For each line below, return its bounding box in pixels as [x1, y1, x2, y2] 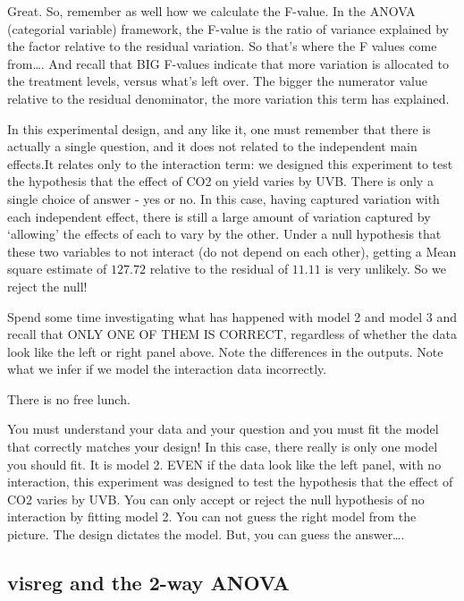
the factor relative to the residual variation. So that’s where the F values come [7, 37, 437, 55]
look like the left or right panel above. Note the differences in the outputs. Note [7, 342, 443, 360]
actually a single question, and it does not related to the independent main [7, 137, 418, 156]
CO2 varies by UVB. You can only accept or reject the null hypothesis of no [7, 489, 425, 508]
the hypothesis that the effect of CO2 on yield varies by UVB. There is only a [7, 172, 434, 190]
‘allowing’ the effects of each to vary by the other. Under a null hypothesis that [7, 224, 442, 243]
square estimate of [7, 259, 107, 278]
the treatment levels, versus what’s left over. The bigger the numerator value [7, 72, 427, 90]
